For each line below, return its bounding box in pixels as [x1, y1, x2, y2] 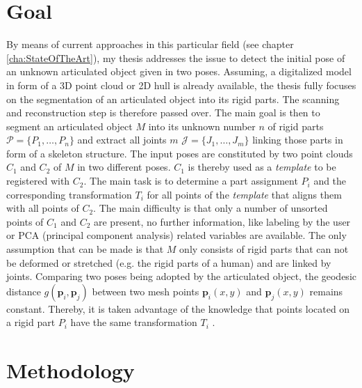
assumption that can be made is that [6, 242, 164, 256]
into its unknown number [148, 118, 256, 133]
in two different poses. [77, 160, 171, 174]
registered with [6, 173, 70, 188]
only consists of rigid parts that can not [179, 242, 349, 256]
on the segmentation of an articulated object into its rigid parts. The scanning [6, 91, 340, 106]
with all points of [6, 201, 79, 215]
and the [313, 173, 347, 188]
